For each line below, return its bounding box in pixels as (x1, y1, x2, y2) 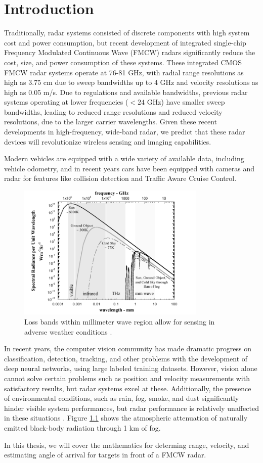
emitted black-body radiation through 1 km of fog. (4, 422, 161, 433)
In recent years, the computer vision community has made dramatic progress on (4, 343, 252, 354)
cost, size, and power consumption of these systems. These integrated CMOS (4, 57, 242, 67)
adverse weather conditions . (24, 326, 112, 337)
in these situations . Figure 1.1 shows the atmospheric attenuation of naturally (4, 412, 248, 423)
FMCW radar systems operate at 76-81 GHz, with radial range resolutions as (4, 67, 244, 77)
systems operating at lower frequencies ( (4, 97, 128, 107)
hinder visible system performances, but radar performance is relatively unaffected (4, 402, 259, 413)
